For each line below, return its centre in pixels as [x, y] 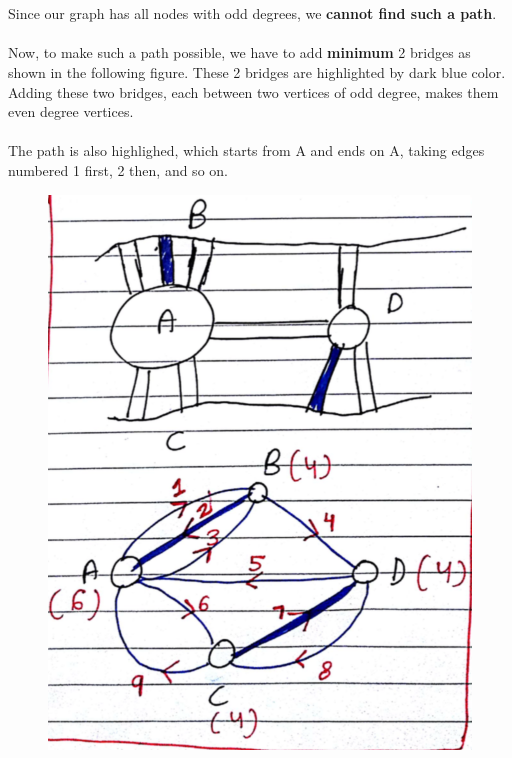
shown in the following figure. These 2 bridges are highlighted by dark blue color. [257, 71]
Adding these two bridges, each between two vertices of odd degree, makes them [253, 91]
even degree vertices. [71, 111]
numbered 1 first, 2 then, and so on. [118, 169]
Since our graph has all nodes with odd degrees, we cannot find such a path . [252, 13]
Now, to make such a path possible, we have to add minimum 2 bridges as [239, 52]
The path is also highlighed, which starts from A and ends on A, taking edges [246, 150]
